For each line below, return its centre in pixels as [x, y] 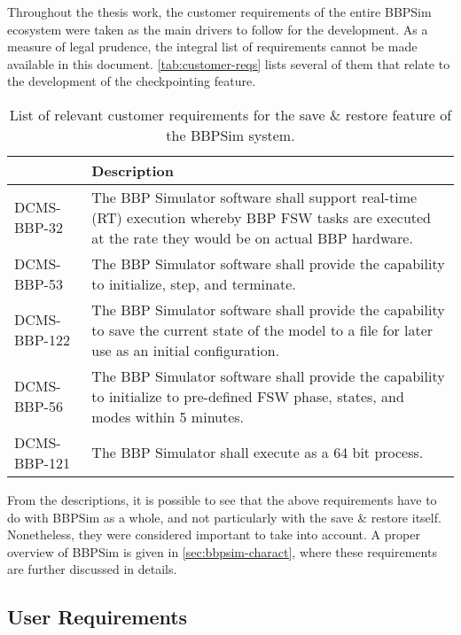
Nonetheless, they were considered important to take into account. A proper [214, 534]
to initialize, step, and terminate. [194, 283]
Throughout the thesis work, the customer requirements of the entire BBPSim [219, 12]
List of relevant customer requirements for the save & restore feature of [230, 114]
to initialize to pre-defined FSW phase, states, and [248, 396]
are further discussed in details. [92, 569]
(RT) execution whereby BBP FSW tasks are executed [262, 217]
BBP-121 [42, 462]
